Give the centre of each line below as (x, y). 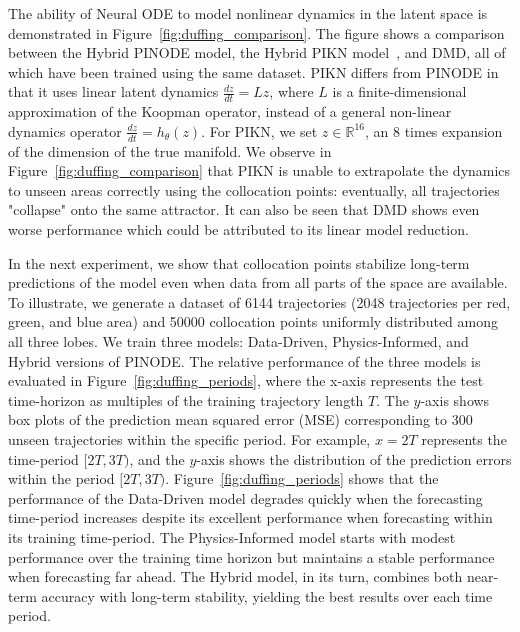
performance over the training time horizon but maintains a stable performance (251, 556)
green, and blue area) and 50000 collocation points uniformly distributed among (253, 321)
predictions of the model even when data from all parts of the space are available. (258, 282)
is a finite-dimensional (399, 91)
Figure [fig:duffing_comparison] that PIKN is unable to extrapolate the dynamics (259, 170)
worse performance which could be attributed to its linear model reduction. (238, 229)
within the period (61, 478)
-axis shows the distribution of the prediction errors (354, 458)
